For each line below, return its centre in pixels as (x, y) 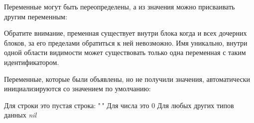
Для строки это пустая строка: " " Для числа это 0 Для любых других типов (119, 105)
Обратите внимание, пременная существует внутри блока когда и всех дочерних (126, 33)
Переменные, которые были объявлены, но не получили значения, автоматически (127, 79)
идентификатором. (32, 62)
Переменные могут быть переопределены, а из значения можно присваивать (120, 6)
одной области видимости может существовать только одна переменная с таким (125, 52)
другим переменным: (36, 16)
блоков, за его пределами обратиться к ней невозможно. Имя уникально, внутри (126, 42)
